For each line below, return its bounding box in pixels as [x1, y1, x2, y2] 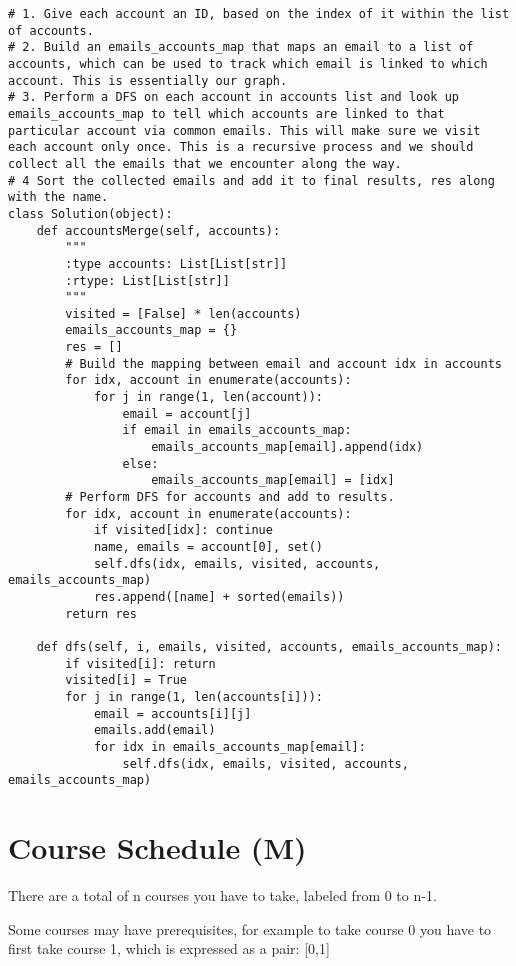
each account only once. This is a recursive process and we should [8, 140, 474, 155]
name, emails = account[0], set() [93, 540, 323, 554]
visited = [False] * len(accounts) [65, 306, 302, 321]
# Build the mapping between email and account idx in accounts [65, 356, 502, 371]
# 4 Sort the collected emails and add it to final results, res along [8, 173, 495, 188]
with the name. [8, 190, 109, 205]
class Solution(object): [8, 206, 173, 221]
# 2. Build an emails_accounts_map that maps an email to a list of [8, 40, 474, 55]
